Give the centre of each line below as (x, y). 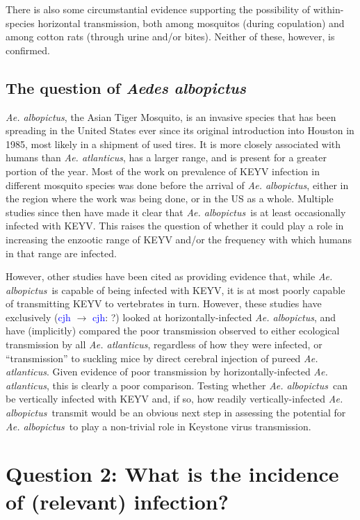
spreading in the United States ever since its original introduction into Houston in (180, 130)
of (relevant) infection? (117, 501)
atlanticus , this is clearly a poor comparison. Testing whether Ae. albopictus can (177, 385)
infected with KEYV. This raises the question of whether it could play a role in (175, 226)
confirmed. (28, 50)
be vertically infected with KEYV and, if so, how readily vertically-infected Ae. (174, 399)
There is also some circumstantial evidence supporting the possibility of (158, 9)
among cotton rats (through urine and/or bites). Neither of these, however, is (170, 36)
